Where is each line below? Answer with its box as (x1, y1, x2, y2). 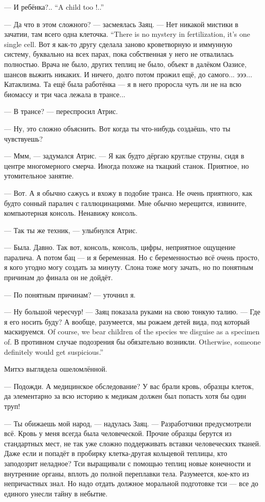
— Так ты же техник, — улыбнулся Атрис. (4, 224, 138, 235)
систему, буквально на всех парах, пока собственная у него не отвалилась (4, 49, 234, 59)
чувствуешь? (4, 133, 43, 144)
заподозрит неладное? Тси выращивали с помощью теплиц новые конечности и (4, 458, 251, 468)
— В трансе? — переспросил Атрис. (4, 106, 118, 117)
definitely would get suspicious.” (4, 346, 103, 357)
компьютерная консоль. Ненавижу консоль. (4, 208, 138, 218)
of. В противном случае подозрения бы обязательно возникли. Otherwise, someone (4, 336, 261, 347)
